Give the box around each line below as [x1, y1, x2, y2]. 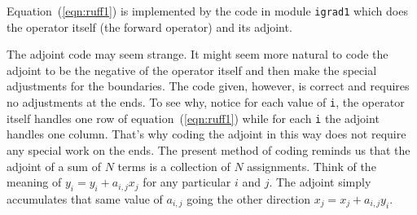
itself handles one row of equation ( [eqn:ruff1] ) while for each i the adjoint [7, 109, 380, 126]
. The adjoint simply [269, 173, 371, 191]
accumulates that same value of [7, 190, 163, 207]
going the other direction [187, 190, 310, 207]
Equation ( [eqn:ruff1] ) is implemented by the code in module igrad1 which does [7, 2, 408, 19]
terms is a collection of [117, 157, 230, 174]
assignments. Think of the [247, 157, 376, 174]
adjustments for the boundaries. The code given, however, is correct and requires [7, 77, 410, 94]
